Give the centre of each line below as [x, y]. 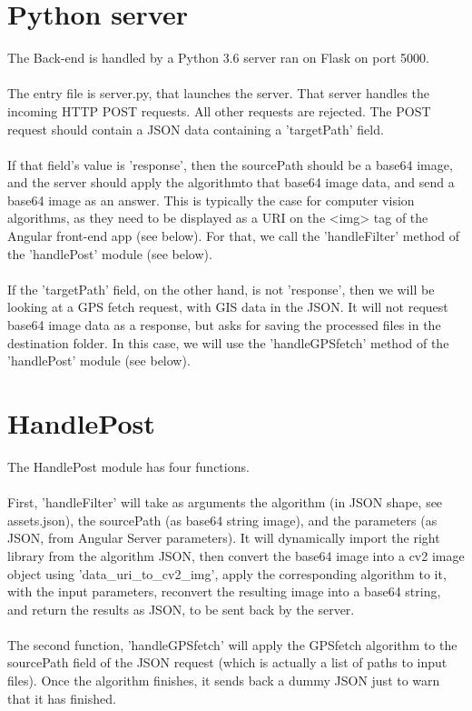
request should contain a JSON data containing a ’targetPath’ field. [196, 129]
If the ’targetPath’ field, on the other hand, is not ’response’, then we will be [221, 289]
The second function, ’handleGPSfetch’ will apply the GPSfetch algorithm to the [232, 644]
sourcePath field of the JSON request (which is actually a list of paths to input [227, 662]
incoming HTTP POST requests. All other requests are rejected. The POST [219, 110]
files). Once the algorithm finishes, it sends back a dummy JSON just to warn [224, 681]
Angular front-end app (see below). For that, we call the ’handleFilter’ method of [234, 236]
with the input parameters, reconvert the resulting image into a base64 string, [224, 591]
